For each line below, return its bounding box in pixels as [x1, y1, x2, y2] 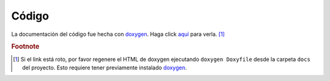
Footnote [11, 43, 40, 51]
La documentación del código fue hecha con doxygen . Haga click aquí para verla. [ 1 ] [11, 30, 226, 38]
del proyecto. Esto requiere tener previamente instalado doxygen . [22, 64, 187, 71]
